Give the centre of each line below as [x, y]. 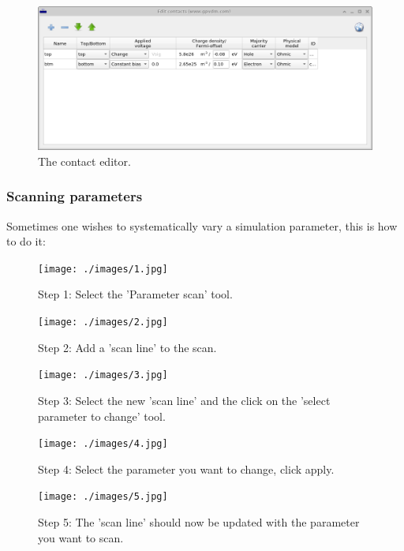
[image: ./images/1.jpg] [103, 269]
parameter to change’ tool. [102, 416]
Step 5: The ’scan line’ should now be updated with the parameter [199, 522]
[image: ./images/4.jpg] [103, 444]
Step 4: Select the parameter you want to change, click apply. [186, 469]
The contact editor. [84, 161]
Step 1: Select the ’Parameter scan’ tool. [135, 294]
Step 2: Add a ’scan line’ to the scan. [127, 347]
